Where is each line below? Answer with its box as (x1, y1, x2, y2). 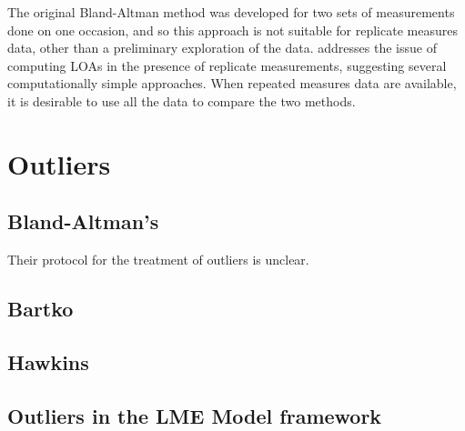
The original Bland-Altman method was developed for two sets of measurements (7, 3, 455, 21)
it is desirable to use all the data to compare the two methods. (7, 91, 356, 110)
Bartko (7, 295, 74, 323)
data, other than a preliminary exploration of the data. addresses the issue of (7, 38, 437, 57)
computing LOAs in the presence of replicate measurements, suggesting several (7, 55, 447, 75)
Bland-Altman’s (7, 207, 159, 236)
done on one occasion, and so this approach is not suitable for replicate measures (7, 20, 458, 39)
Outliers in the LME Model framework (7, 401, 382, 429)
